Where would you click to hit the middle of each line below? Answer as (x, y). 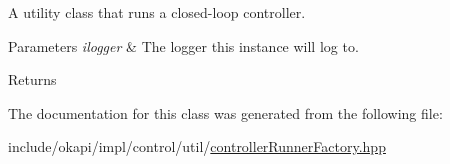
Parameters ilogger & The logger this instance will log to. (183, 45)
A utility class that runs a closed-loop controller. (157, 12)
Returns (32, 79)
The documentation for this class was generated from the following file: (225, 112)
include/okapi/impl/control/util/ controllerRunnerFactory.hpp (197, 146)
